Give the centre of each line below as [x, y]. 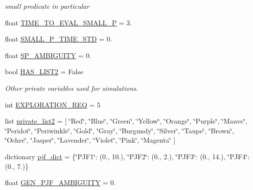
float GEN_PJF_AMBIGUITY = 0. [60, 182]
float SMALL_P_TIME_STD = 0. [58, 39]
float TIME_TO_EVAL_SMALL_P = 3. [69, 22]
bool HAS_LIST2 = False [44, 72]
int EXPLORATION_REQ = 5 [53, 104]
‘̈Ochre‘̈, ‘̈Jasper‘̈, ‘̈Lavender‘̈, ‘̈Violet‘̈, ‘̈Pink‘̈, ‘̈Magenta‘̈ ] [90, 140]
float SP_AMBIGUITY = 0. [48, 55]
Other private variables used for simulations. [72, 88]
